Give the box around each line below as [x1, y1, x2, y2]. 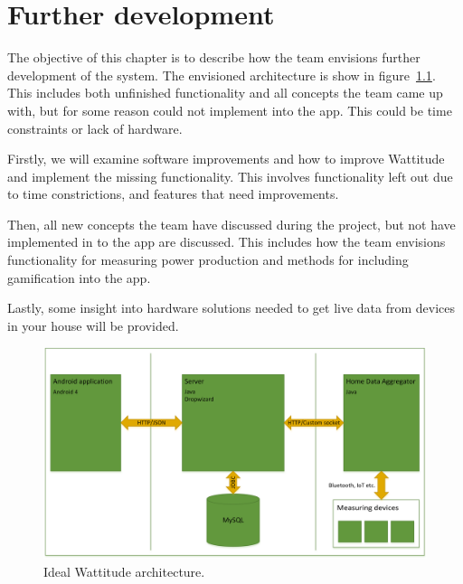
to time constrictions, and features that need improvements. [7, 184, 339, 203]
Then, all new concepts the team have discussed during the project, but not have [7, 214, 456, 233]
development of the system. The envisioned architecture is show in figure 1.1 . [7, 65, 436, 84]
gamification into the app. [7, 268, 151, 287]
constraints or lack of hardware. [7, 118, 183, 137]
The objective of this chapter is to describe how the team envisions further [7, 48, 420, 67]
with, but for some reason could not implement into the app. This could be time [7, 100, 452, 119]
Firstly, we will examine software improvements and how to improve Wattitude [7, 149, 445, 168]
